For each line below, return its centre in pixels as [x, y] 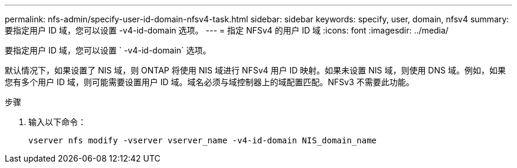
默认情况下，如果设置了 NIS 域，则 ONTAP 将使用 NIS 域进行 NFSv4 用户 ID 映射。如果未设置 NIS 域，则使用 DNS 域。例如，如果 [255, 70]
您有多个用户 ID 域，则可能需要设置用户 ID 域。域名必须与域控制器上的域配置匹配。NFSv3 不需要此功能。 [210, 82]
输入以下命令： [57, 122]
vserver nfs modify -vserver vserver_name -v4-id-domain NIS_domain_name [203, 140]
